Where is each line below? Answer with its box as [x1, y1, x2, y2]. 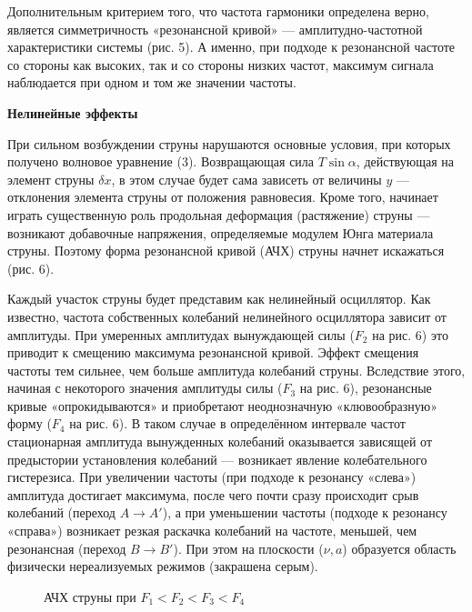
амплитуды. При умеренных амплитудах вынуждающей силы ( [7, 325, 355, 344]
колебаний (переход [7, 503, 115, 522]
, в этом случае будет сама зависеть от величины [111, 169, 382, 188]
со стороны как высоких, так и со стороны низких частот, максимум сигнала [7, 55, 434, 74]
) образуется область [342, 538, 457, 557]
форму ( [7, 414, 52, 433]
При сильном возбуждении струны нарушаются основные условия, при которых [7, 134, 451, 153]
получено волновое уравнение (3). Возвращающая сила [7, 152, 315, 171]
